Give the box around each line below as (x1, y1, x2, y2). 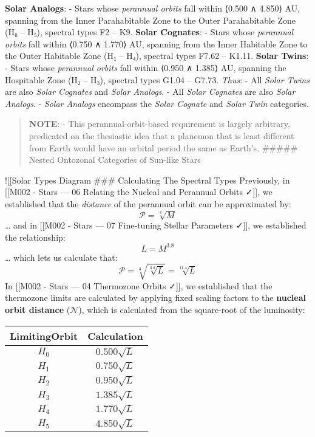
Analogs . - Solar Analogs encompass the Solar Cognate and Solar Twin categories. (5, 97, 309, 109)
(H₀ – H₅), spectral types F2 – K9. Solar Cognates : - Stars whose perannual (5, 26, 294, 38)
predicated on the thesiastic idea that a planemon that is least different (29, 129, 294, 142)
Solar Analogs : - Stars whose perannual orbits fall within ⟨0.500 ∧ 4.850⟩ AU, (5, 2, 300, 14)
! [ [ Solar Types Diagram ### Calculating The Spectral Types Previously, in (5, 173, 290, 186)
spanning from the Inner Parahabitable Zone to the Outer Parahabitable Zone (5, 13, 296, 26)
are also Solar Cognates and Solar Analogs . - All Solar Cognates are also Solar (5, 85, 296, 98)
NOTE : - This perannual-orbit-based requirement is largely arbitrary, (29, 117, 290, 130)
